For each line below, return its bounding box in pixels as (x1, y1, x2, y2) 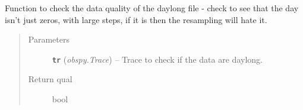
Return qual (28, 73, 72, 85)
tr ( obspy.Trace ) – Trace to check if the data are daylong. (52, 53, 263, 65)
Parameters (28, 33, 70, 46)
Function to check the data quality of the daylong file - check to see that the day (5, 2, 299, 14)
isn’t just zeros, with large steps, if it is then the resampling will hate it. (5, 13, 267, 25)
